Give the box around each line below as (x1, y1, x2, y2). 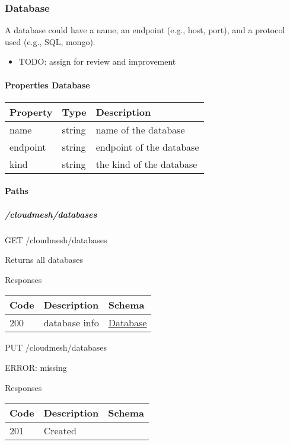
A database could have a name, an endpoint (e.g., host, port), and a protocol (5, 24, 285, 36)
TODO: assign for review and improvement (18, 55, 176, 68)
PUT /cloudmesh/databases (5, 341, 107, 354)
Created (43, 424, 77, 438)
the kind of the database (95, 157, 197, 171)
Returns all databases (5, 253, 83, 266)
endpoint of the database (95, 139, 199, 154)
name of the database (95, 122, 185, 136)
